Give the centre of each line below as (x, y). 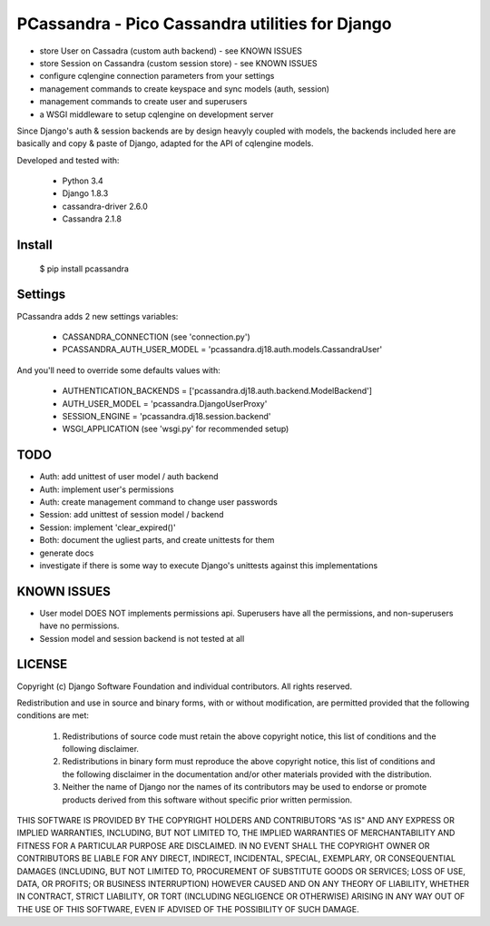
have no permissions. (79, 626)
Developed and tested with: (68, 160)
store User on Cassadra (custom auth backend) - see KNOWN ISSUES (171, 51)
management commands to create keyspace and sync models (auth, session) (185, 89)
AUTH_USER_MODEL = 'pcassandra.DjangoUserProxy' (165, 403)
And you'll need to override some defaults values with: (119, 370)
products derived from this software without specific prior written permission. (207, 800)
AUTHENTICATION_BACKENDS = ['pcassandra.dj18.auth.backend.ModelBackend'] (217, 391)
